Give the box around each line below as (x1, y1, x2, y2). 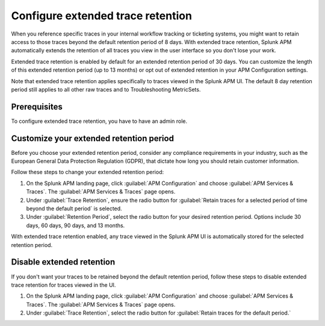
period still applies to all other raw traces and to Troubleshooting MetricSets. (11, 86, 201, 93)
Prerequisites (11, 101, 63, 111)
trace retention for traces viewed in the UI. (11, 281, 116, 289)
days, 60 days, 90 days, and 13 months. (26, 222, 125, 229)
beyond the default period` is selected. (26, 205, 123, 212)
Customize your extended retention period (11, 133, 175, 143)
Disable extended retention (11, 257, 116, 268)
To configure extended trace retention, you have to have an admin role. (11, 118, 188, 125)
